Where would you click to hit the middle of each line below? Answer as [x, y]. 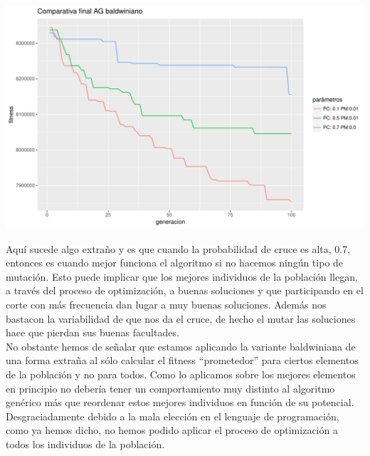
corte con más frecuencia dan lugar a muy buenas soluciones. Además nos [166, 304]
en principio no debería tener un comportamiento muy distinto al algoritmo [170, 388]
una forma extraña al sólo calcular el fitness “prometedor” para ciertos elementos [182, 360]
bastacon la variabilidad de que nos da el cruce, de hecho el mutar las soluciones [181, 318]
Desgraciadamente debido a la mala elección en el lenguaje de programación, [173, 416]
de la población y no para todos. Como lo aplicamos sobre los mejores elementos [181, 374]
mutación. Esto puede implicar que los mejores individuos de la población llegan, [182, 276]
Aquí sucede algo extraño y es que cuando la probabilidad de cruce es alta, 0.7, [178, 248]
